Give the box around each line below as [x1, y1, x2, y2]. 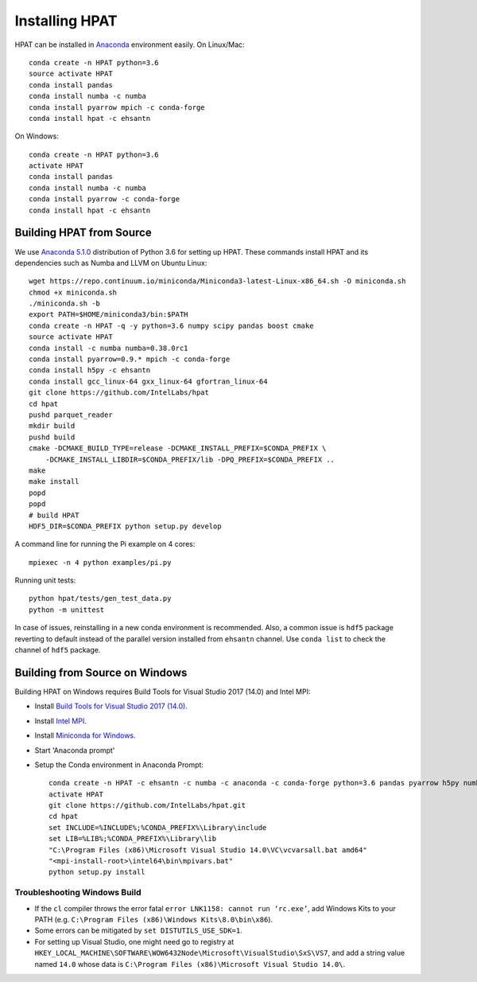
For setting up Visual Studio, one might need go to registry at [34, 937, 235, 946]
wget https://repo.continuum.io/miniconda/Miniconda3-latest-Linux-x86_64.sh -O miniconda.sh [29, 277, 406, 286]
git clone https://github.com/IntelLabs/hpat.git [48, 801, 246, 810]
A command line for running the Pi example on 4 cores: [14, 540, 196, 549]
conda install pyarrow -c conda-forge [29, 195, 180, 204]
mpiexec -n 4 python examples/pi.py [29, 558, 172, 567]
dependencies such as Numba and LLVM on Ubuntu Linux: [14, 258, 207, 267]
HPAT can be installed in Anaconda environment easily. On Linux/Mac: [14, 40, 246, 49]
